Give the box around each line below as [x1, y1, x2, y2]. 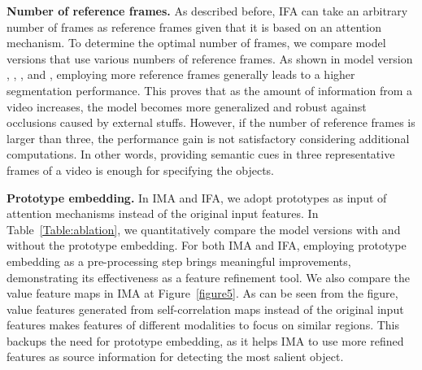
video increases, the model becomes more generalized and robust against [7, 98, 367, 115]
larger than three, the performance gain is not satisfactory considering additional [7, 129, 410, 146]
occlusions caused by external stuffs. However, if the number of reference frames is [7, 114, 415, 131]
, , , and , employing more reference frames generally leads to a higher [7, 66, 355, 83]
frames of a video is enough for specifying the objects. [7, 161, 274, 178]
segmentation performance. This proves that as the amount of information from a [7, 81, 413, 98]
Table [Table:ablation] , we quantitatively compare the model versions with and [7, 220, 401, 237]
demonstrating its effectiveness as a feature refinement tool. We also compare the [7, 268, 410, 285]
